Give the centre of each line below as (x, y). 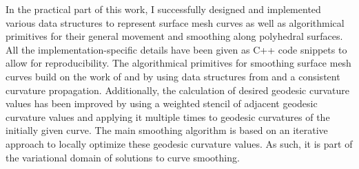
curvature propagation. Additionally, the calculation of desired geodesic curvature (177, 90)
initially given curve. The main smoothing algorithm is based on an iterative (167, 130)
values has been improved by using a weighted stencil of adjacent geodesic (162, 103)
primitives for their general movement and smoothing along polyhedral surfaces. (174, 36)
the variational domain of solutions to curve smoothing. (123, 157)
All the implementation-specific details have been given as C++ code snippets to (176, 49)
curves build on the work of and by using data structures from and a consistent (173, 76)
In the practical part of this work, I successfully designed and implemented (163, 9)
